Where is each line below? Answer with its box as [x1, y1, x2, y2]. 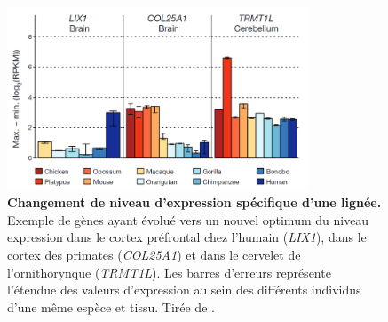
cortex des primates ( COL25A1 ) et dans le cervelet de [7, 245, 301, 263]
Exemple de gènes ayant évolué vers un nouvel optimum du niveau [7, 210, 369, 229]
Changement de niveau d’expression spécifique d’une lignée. [7, 193, 382, 212]
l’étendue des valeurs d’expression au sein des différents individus [7, 280, 361, 299]
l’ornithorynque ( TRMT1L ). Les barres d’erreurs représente [7, 262, 331, 281]
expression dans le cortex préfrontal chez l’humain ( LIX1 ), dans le [7, 228, 367, 246]
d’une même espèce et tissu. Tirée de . [7, 297, 215, 316]
